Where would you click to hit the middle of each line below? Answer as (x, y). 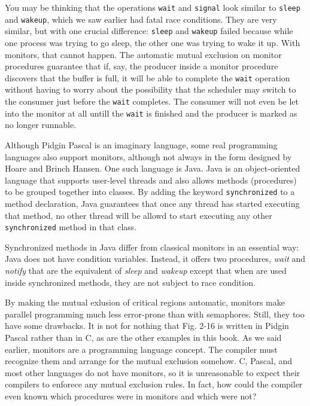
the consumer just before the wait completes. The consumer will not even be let (152, 101)
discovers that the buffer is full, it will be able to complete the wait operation (148, 77)
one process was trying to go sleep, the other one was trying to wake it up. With (153, 42)
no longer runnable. (41, 125)
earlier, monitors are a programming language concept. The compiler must (141, 349)
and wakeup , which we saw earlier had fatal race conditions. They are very (141, 19)
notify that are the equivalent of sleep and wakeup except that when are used (146, 270)
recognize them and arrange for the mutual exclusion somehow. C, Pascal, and (149, 361)
